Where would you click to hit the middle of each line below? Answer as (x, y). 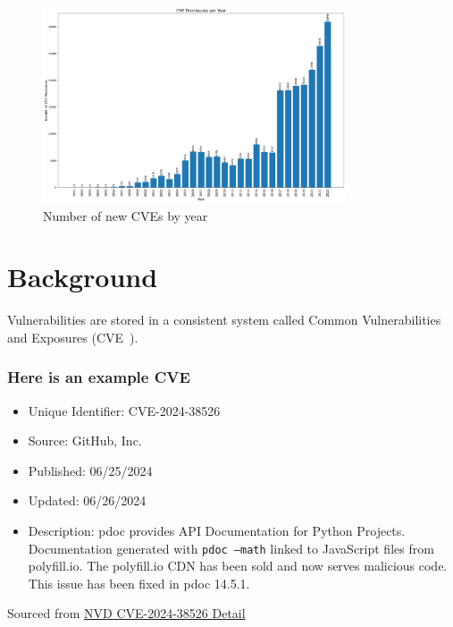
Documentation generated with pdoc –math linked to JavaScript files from (231, 548)
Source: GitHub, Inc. (85, 441)
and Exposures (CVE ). (73, 337)
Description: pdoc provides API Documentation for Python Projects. (217, 531)
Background (83, 277)
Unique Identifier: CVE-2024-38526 (124, 410)
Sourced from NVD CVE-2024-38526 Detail (126, 613)
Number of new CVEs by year (126, 215)
